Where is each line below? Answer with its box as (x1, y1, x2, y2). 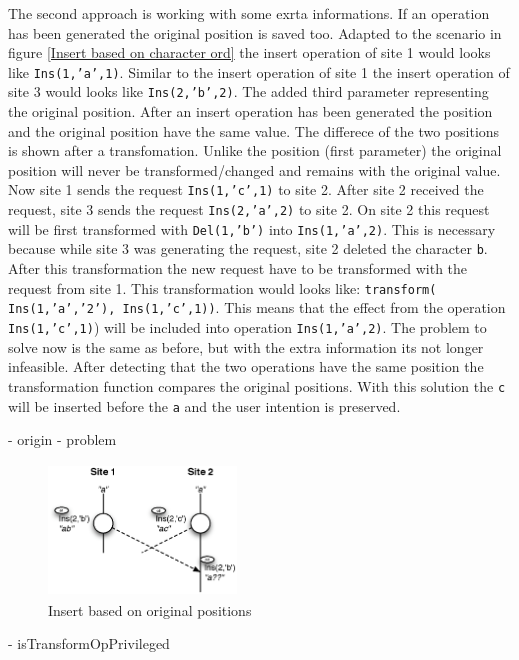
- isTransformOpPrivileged (8, 633, 170, 654)
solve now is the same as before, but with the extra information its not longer (8, 336, 484, 357)
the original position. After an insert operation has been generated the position (8, 101, 493, 122)
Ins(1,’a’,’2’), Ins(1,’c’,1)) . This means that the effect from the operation (8, 297, 506, 318)
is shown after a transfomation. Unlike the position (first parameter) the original (8, 140, 502, 161)
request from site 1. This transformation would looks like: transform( (8, 277, 437, 298)
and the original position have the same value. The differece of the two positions (8, 120, 500, 141)
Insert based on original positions (48, 599, 252, 620)
